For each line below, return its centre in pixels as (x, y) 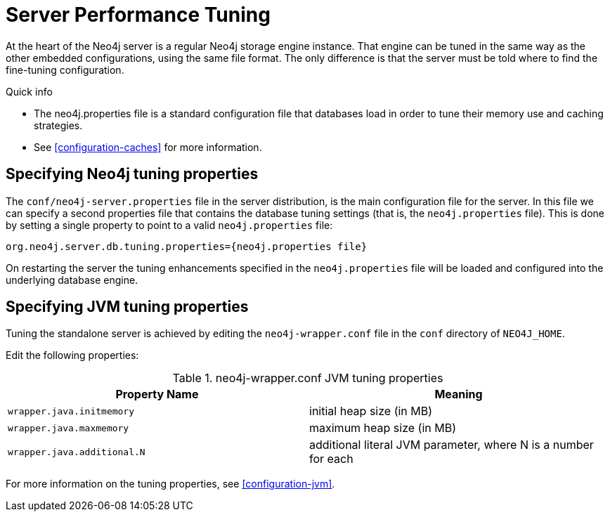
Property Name (157, 394)
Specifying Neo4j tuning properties (132, 174)
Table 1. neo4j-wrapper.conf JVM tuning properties (308, 378)
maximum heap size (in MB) (383, 428)
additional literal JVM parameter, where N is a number (452, 445)
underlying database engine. (72, 280)
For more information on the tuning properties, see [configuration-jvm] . (170, 484)
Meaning (459, 394)
